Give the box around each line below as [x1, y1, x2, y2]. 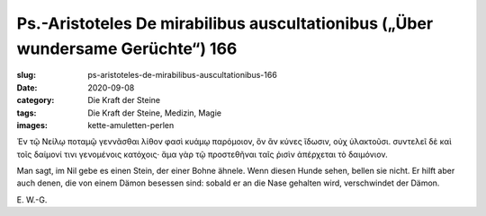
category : [16, 95, 55, 106]
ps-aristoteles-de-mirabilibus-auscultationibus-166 [87, 70, 278, 81]
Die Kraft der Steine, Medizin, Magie [87, 108, 222, 118]
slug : [16, 70, 36, 81]
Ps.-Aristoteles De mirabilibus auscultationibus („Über [16, 13, 434, 33]
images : [16, 119, 49, 130]
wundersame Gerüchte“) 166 [16, 39, 238, 58]
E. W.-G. [16, 194, 48, 205]
